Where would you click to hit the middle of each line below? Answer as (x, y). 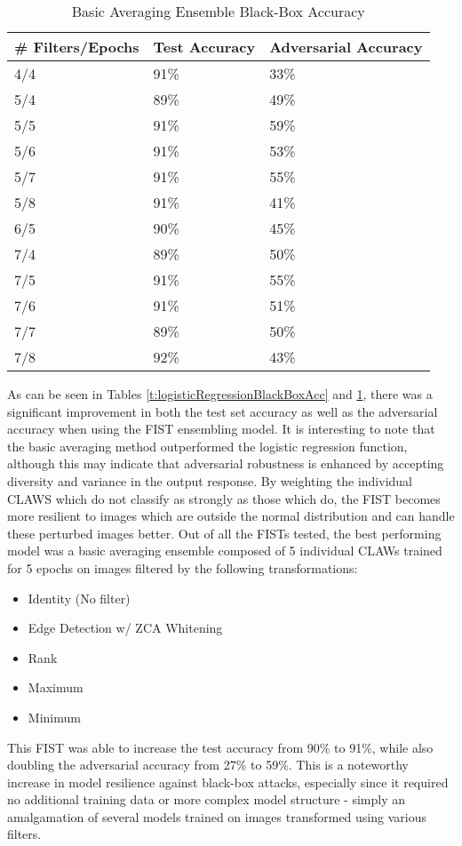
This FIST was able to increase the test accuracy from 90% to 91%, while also (220, 747)
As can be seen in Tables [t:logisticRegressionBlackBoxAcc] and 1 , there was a (220, 394)
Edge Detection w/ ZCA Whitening (125, 628)
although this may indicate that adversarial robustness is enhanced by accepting (226, 463)
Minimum (54, 717)
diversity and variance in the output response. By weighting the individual (210, 480)
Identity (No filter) (79, 598)
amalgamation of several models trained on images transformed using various (217, 816)
